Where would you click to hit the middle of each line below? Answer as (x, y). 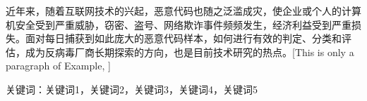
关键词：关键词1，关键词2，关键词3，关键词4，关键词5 (132, 89)
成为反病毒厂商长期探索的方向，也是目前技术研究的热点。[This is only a (189, 52)
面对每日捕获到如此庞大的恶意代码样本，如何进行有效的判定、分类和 (183, 38)
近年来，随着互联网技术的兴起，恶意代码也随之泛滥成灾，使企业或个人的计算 (183, 11)
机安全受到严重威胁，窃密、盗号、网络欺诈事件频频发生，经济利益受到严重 (179, 24)
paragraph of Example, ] (58, 66)
